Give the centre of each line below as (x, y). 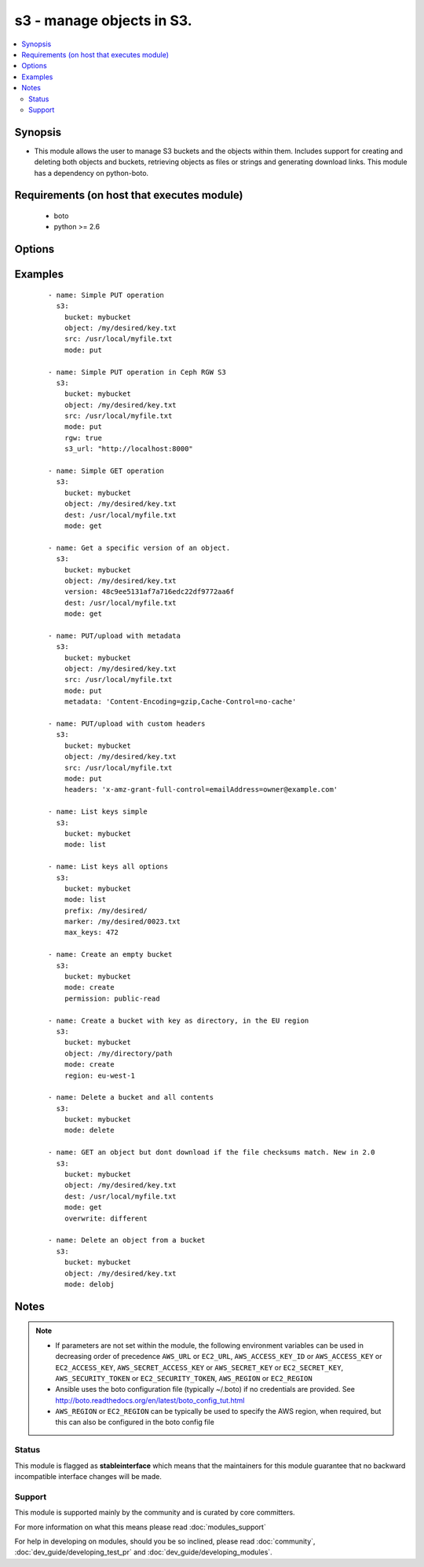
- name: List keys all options (108, 867)
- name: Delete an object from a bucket (127, 1240)
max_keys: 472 (91, 932)
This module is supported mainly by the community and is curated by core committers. (155, 1513)
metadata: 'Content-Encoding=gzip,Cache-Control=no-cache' (180, 702)
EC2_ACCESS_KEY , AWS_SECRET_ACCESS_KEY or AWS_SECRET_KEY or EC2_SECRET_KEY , (199, 1367)
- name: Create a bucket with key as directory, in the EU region (179, 1020)
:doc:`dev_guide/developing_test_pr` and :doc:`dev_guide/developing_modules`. (143, 1552)
